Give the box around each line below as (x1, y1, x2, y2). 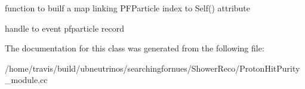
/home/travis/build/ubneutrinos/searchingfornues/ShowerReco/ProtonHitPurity (5, 62, 300, 74)
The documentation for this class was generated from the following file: (5, 42, 264, 54)
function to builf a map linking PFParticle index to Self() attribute (5, 2, 251, 14)
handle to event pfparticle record (5, 22, 125, 34)
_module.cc (5, 73, 48, 86)
